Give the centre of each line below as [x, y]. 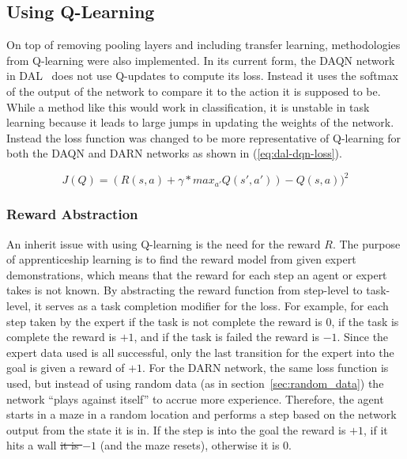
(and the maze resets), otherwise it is [190, 445]
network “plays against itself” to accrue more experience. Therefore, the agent [195, 398]
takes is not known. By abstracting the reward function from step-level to [185, 290]
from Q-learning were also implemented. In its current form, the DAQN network [201, 60]
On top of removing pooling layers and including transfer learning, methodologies [203, 45]
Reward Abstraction [72, 214]
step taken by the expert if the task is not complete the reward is [164, 321]
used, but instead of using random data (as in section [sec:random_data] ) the [195, 383]
